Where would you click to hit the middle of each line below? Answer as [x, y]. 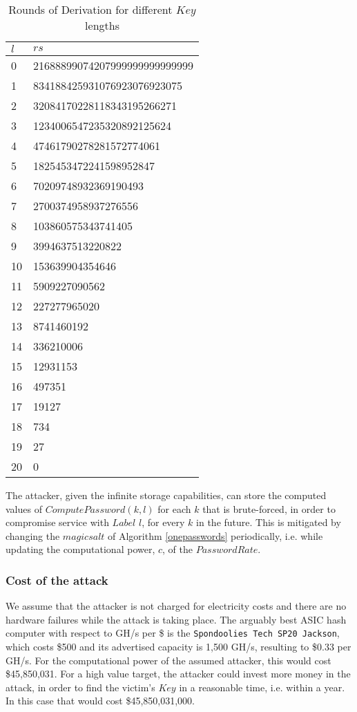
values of [24, 508]
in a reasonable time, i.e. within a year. [262, 687]
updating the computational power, [80, 549]
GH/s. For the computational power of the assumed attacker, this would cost [168, 660]
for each [174, 508]
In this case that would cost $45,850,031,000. [100, 701]
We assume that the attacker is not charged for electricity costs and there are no [176, 606]
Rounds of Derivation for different [90, 9]
